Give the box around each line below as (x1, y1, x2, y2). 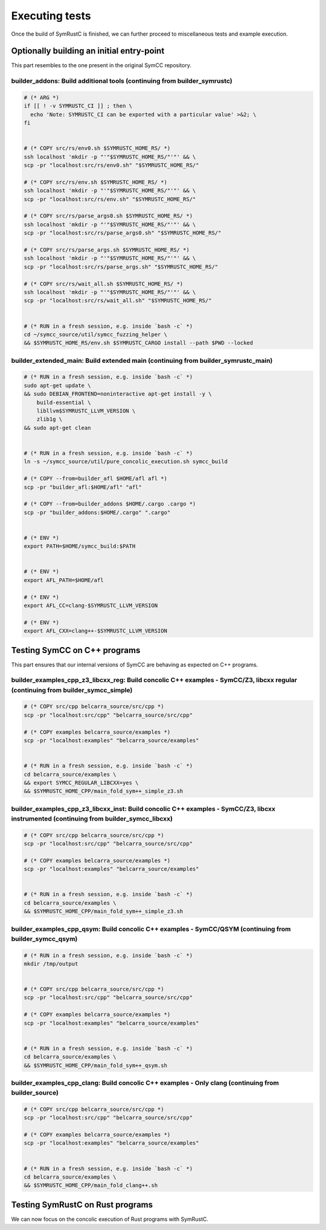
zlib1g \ (36, 416, 63, 423)
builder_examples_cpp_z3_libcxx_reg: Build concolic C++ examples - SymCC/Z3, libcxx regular (11, 676, 298, 685)
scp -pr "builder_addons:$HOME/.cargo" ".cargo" (24, 509, 171, 516)
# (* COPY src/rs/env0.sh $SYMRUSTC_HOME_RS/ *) (24, 145, 171, 152)
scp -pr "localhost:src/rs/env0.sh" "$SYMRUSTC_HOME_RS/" (24, 162, 199, 169)
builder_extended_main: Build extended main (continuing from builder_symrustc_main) (11, 356, 273, 365)
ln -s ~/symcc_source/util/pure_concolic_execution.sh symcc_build (24, 458, 228, 465)
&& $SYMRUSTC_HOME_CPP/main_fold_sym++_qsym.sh (24, 1062, 167, 1069)
